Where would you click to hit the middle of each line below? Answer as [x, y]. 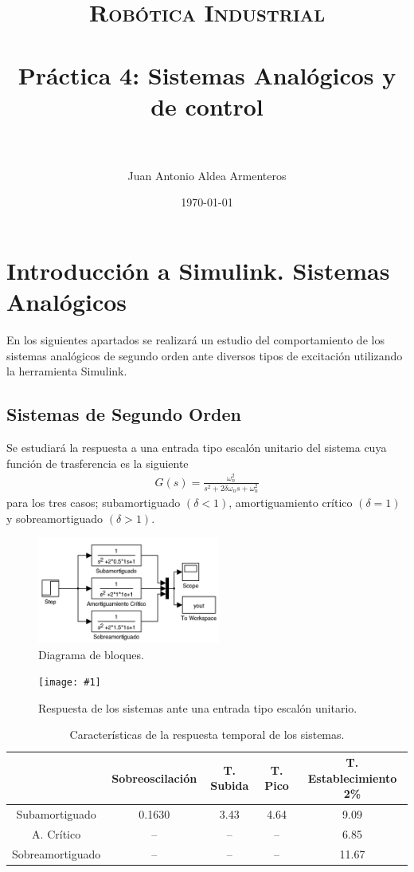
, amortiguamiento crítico [291, 502]
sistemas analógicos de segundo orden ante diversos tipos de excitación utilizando [205, 355]
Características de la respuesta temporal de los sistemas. [207, 735]
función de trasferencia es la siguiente [98, 463]
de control [207, 106]
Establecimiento [352, 778]
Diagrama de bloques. [91, 654]
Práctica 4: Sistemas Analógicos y [207, 75]
